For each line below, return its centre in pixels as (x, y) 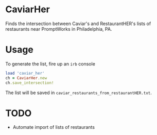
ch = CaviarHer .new (26, 78)
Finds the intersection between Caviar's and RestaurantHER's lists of (78, 24)
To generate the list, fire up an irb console (50, 64)
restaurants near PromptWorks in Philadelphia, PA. (59, 29)
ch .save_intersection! (30, 83)
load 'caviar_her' (25, 73)
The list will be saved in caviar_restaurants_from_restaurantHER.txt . (78, 93)
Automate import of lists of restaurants (54, 127)
